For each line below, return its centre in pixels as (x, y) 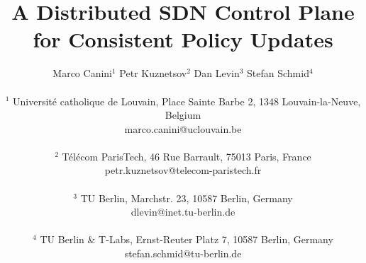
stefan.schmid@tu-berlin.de (183, 253)
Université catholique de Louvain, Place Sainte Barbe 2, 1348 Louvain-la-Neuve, (187, 101)
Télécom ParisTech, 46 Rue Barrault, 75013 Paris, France (187, 156)
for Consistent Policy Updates (183, 39)
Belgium (183, 115)
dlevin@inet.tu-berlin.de (183, 212)
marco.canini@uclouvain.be (183, 128)
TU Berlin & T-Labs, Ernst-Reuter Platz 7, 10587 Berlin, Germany (187, 239)
